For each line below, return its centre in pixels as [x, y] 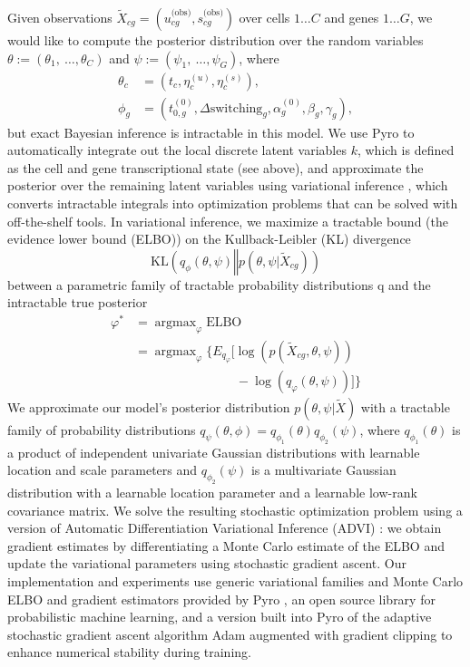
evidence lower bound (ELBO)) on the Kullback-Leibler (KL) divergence [209, 239]
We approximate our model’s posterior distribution [149, 406]
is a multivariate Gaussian [323, 470]
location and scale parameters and [103, 470]
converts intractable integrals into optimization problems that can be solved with [233, 203]
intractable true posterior [78, 302]
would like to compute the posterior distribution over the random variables [215, 40]
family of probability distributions [102, 429]
